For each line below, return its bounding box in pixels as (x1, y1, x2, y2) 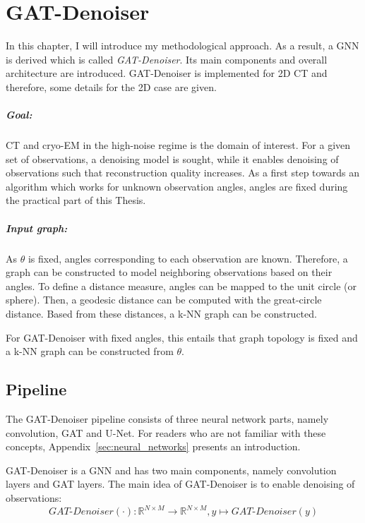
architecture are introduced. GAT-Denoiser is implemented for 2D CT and (6, 66, 328, 80)
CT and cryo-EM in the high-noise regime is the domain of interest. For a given (6, 138, 351, 152)
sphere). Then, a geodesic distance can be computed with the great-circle (6, 292, 322, 307)
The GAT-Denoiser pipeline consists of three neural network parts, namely (6, 411, 329, 426)
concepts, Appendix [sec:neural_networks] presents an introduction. (6, 439, 301, 454)
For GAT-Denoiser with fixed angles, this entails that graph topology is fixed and (6, 330, 358, 344)
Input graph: (6, 220, 68, 235)
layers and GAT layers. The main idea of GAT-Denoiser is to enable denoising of (6, 476, 355, 491)
